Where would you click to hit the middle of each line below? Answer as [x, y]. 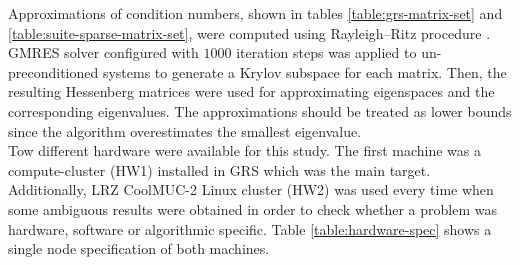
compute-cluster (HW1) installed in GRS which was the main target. [219, 169]
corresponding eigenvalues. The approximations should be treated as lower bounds [260, 110]
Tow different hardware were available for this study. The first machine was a [245, 150]
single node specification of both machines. [139, 248]
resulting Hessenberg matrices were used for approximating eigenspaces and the [251, 91]
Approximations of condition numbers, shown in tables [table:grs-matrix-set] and [255, 13]
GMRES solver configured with [103, 52]
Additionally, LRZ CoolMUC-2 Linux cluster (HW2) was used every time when [251, 189]
